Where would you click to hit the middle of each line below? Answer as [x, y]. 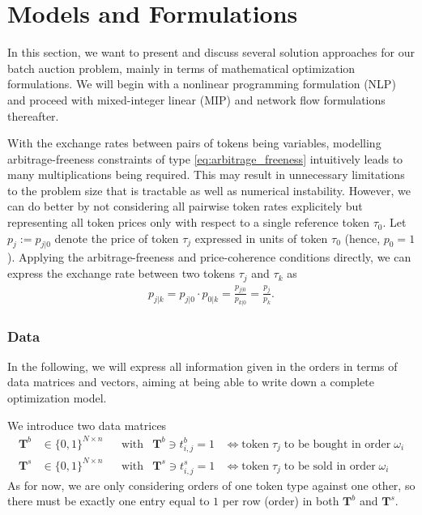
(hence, [362, 238]
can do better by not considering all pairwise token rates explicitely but [185, 206]
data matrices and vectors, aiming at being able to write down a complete [191, 382]
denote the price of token [117, 238]
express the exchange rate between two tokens [121, 273]
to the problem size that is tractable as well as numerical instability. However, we [209, 190]
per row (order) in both [281, 501]
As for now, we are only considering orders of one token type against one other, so [211, 485]
